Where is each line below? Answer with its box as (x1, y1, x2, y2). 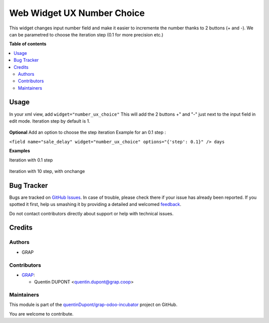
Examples (9, 148, 30, 154)
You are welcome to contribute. (9, 311, 74, 317)
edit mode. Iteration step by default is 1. (9, 118, 91, 124)
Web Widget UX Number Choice (9, 7, 145, 18)
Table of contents (9, 41, 47, 47)
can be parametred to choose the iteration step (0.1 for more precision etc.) (9, 31, 164, 37)
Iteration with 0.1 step (9, 157, 53, 163)
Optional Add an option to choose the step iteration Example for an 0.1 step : (9, 130, 166, 136)
